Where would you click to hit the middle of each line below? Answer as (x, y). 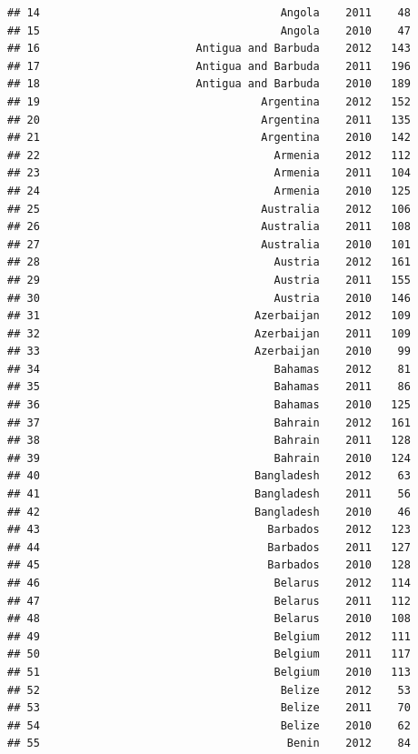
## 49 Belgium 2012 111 (209, 636)
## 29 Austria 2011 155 (209, 280)
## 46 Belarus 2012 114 (209, 583)
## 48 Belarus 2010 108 (209, 619)
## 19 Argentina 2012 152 (209, 101)
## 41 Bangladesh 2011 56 (209, 494)
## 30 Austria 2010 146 (209, 298)
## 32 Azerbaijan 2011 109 (209, 333)
